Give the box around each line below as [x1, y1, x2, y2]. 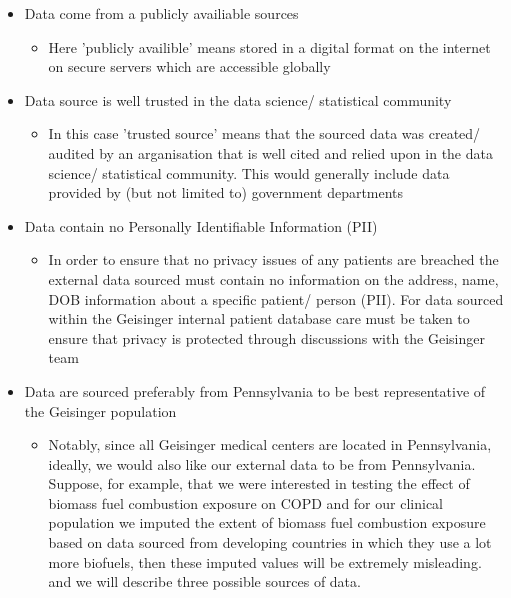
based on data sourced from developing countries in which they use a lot [48, 532, 492, 553]
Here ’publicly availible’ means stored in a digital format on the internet [48, 36, 491, 57]
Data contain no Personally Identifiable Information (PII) [24, 215, 378, 236]
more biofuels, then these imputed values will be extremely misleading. [48, 551, 482, 572]
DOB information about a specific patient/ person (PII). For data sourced [48, 288, 504, 309]
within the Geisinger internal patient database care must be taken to [48, 308, 470, 329]
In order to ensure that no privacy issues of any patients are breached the [48, 249, 499, 270]
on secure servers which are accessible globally [48, 56, 331, 77]
